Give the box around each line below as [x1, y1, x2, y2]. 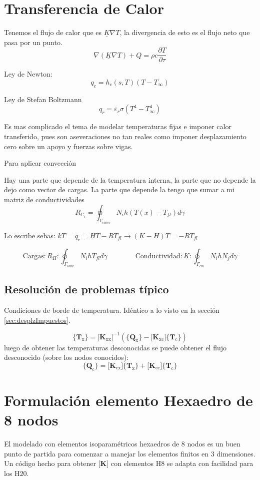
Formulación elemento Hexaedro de [4, 389, 253, 410]
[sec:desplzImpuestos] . [4, 314, 70, 325]
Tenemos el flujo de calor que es [4, 27, 101, 38]
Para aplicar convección [4, 158, 76, 168]
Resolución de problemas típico [4, 281, 169, 297]
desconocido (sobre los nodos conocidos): [4, 352, 128, 362]
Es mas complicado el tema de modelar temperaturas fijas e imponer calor [4, 121, 231, 132]
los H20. [4, 467, 29, 478]
